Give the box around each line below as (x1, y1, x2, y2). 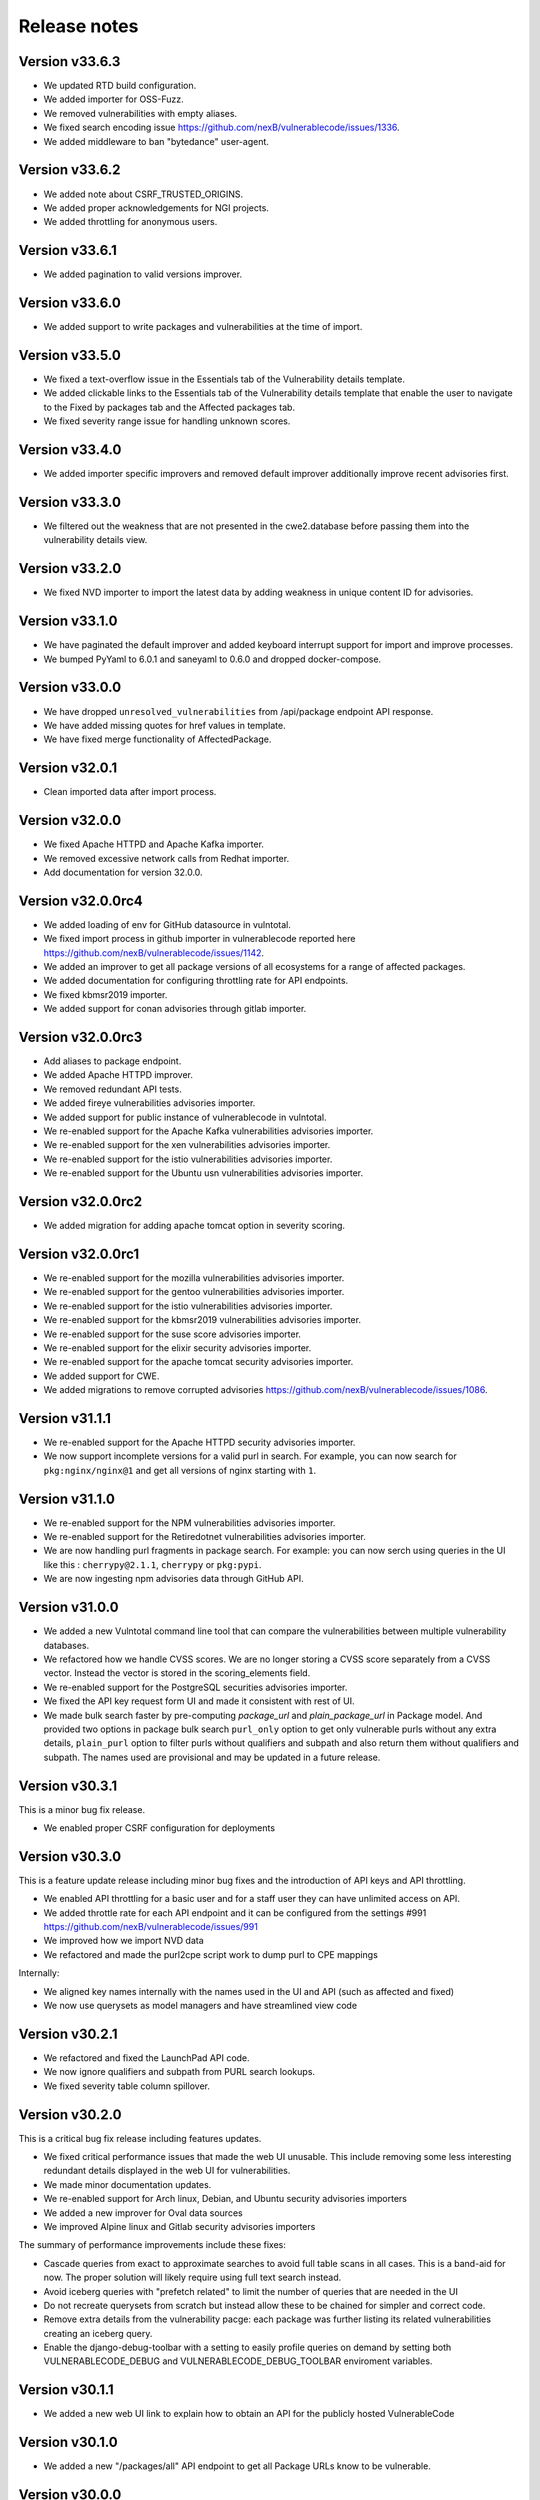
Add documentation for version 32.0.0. (43, 866, 204, 878)
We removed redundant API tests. (43, 1083, 182, 1095)
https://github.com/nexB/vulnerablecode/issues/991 (43, 1921, 259, 1933)
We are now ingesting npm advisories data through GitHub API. (43, 1573, 304, 1585)
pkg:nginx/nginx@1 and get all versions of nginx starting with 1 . (43, 1464, 317, 1476)
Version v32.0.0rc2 (18, 1193, 143, 1210)
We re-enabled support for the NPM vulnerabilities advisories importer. (43, 1516, 336, 1529)
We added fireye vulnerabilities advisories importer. (43, 1097, 256, 1109)
